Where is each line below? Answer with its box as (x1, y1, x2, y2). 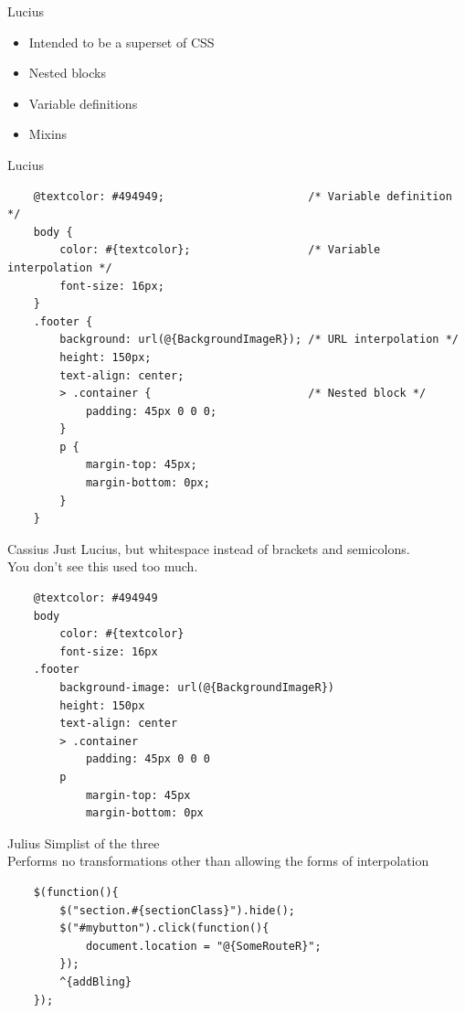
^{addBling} (59, 975, 132, 988)
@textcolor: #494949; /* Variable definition (33, 189, 452, 203)
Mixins (28, 124, 68, 144)
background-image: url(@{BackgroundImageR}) (59, 681, 334, 694)
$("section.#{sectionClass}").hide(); (59, 903, 295, 917)
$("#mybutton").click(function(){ (59, 922, 269, 935)
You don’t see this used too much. (7, 557, 198, 576)
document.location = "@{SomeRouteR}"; (85, 939, 322, 953)
